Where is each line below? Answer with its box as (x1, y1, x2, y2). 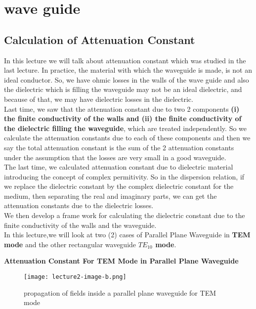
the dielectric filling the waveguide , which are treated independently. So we (4, 123, 247, 133)
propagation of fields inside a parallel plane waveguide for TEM (24, 287, 216, 298)
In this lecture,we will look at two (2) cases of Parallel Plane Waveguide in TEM (4, 229, 251, 240)
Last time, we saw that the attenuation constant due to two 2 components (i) (4, 103, 240, 114)
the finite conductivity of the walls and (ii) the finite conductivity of (4, 113, 242, 124)
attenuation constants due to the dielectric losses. (4, 200, 154, 211)
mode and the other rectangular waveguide (4, 239, 136, 249)
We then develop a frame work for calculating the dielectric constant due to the (4, 210, 245, 221)
